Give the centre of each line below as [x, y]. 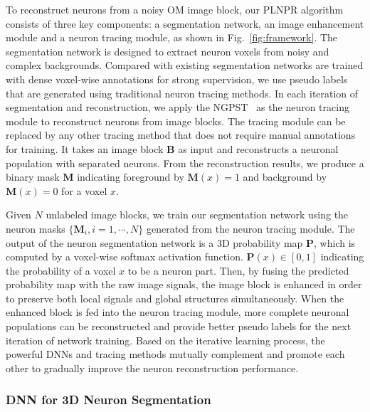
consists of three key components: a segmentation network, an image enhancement [185, 23]
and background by [285, 177]
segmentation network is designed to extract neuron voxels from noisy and [168, 51]
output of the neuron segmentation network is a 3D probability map [154, 242]
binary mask [33, 177]
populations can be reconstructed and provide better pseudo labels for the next [179, 326]
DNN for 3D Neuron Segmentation [109, 400]
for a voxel [84, 190]
